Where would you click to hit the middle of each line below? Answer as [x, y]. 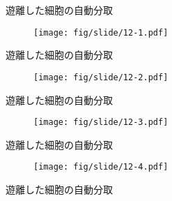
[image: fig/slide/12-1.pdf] [101, 32]
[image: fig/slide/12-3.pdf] [101, 122]
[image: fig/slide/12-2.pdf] [101, 77]
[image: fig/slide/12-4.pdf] [101, 167]
